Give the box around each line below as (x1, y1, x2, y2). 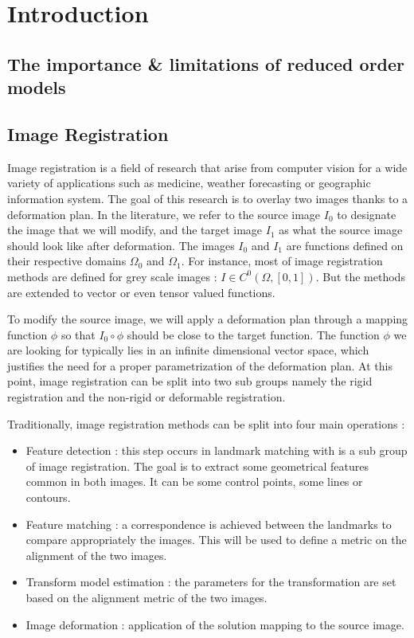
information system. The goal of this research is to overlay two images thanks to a (7, 190, 408, 206)
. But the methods (315, 268, 405, 284)
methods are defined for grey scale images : (7, 268, 217, 284)
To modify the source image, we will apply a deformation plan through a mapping (7, 311, 408, 327)
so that (61, 326, 96, 342)
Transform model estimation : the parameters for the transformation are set (25, 573, 396, 590)
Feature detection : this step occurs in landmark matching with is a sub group (25, 442, 408, 459)
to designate (337, 205, 396, 222)
